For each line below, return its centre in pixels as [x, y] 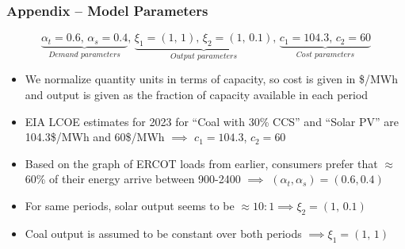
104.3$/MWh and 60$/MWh [95, 137]
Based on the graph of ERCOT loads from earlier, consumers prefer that [201, 163]
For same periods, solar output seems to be [130, 206]
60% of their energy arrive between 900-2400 [133, 179]
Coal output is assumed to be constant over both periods [163, 233]
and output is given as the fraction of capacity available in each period [197, 95]
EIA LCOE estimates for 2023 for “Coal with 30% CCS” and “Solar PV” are [212, 121]
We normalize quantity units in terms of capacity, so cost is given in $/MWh [212, 79]
